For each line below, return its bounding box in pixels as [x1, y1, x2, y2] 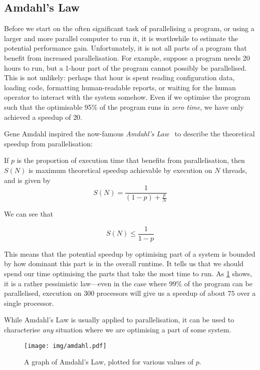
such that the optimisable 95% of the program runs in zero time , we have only [4, 101, 244, 112]
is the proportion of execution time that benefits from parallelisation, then [17, 155, 245, 165]
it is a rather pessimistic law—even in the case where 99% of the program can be [4, 278, 252, 288]
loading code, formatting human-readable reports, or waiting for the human [4, 82, 236, 92]
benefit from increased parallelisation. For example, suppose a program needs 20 [4, 52, 250, 63]
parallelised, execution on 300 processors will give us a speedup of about [4, 288, 225, 298]
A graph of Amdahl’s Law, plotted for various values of [24, 356, 194, 367]
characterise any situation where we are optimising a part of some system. [4, 324, 231, 334]
